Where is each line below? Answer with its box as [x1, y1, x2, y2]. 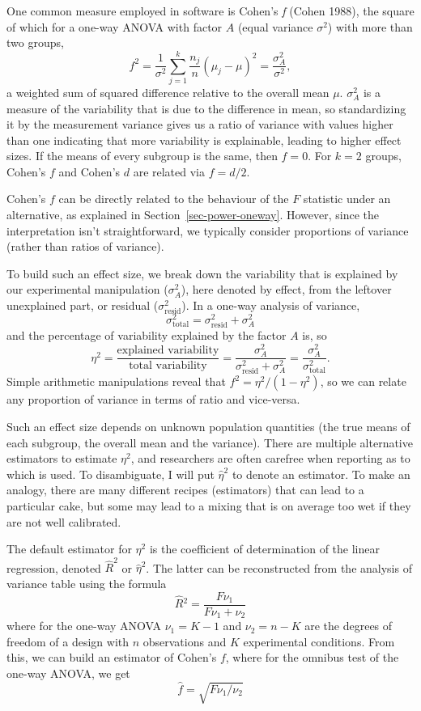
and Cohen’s [58, 163, 121, 180]
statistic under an [303, 190, 391, 207]
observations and [142, 633, 227, 650]
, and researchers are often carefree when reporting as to [130, 450, 410, 467]
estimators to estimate [6, 450, 117, 467]
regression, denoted [6, 559, 101, 576]
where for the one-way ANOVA [6, 617, 162, 634]
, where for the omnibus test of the [225, 649, 399, 666]
